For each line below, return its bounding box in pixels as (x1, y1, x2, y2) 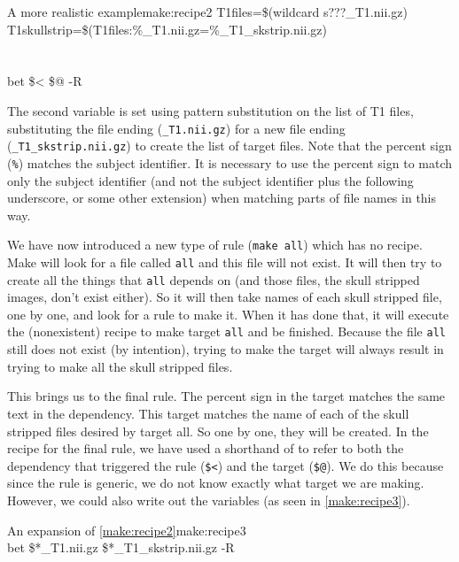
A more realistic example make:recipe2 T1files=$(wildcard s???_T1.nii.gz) (7, 3, 408, 20)
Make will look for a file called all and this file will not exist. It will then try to (7, 252, 442, 271)
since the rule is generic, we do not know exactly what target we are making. (7, 473, 424, 492)
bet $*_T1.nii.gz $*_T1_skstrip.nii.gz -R (7, 538, 235, 557)
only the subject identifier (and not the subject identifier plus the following (7, 171, 414, 189)
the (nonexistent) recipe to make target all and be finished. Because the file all (7, 322, 446, 341)
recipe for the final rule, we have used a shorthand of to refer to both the (7, 439, 404, 458)
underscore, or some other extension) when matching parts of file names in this (7, 189, 437, 207)
